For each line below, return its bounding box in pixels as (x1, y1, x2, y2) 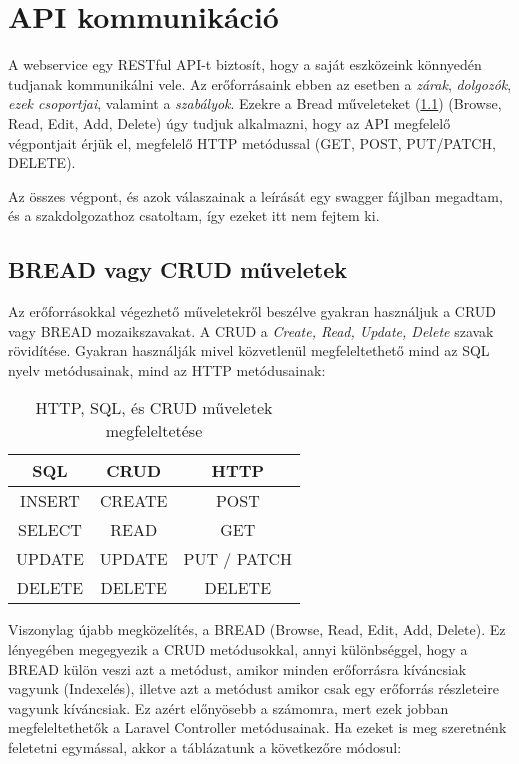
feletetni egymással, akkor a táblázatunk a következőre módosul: (8, 737, 402, 758)
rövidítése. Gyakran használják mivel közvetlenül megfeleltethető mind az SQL (8, 340, 490, 361)
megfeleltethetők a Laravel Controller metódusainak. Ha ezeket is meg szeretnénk (8, 717, 507, 738)
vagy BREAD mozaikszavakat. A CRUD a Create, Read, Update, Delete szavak (8, 320, 494, 341)
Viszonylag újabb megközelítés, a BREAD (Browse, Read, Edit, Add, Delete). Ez (8, 619, 506, 640)
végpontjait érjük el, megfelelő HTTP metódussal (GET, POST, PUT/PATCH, (8, 132, 496, 153)
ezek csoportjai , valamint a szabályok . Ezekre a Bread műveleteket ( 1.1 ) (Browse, (8, 93, 502, 114)
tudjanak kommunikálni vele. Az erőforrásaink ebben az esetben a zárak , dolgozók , (8, 73, 512, 94)
